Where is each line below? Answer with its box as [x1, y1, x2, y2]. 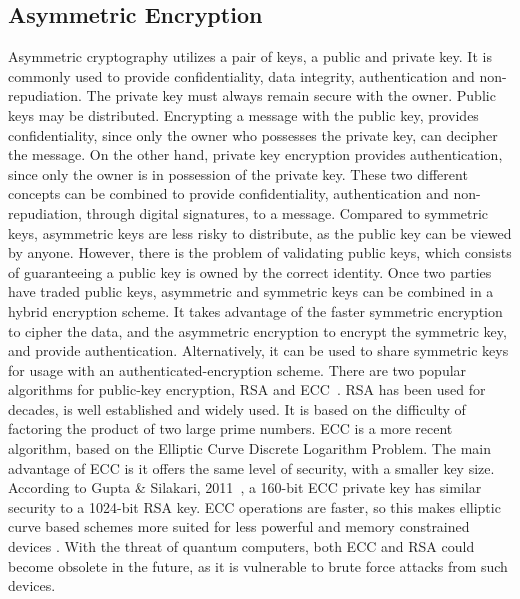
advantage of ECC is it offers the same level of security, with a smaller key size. [8, 457, 495, 478]
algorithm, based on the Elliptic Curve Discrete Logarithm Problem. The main [8, 438, 491, 459]
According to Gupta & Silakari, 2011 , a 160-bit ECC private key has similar [8, 477, 482, 498]
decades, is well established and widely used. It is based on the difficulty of [8, 398, 466, 419]
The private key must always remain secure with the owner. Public [86, 85, 496, 106]
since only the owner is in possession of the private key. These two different [8, 163, 468, 184]
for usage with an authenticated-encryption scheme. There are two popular [8, 359, 467, 380]
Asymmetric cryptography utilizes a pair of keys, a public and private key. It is [8, 46, 492, 67]
